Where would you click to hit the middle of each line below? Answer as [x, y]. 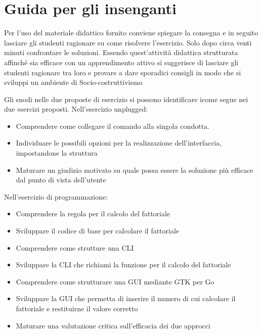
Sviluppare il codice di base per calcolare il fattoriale [98, 231]
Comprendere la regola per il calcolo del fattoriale [93, 213]
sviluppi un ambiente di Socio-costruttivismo [73, 82]
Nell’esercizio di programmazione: [56, 196]
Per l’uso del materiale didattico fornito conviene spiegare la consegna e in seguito [131, 33]
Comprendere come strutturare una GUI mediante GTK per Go [115, 281]
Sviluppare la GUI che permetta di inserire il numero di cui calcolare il [126, 298]
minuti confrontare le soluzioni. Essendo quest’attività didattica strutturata [121, 52]
